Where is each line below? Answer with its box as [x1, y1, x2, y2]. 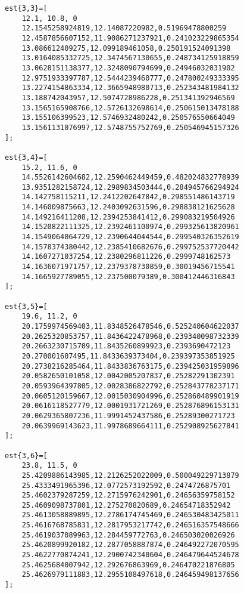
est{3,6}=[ [5, 451, 48, 460]
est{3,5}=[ [5, 302, 48, 311]
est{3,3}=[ [5, 4, 48, 13]
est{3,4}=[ [5, 153, 48, 162]
